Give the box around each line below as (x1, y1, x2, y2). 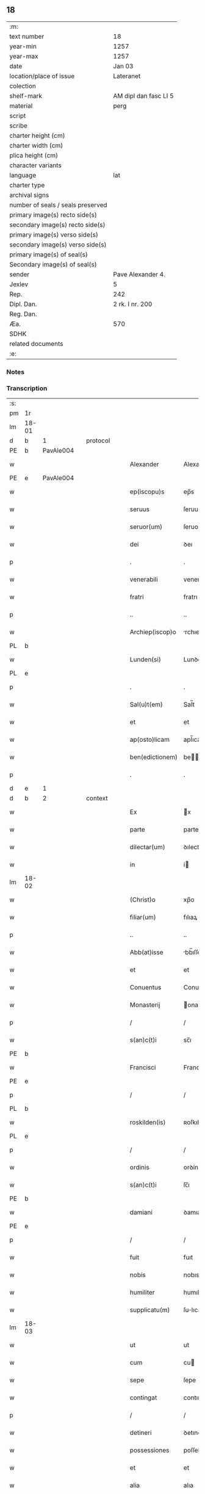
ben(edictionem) (129, 753, 178, 761)
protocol (86, 436, 110, 445)
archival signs (9, 190, 49, 199)
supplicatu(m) (129, 1305, 170, 1314)
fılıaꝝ (183, 913, 198, 922)
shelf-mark (9, 92, 43, 100)
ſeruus (183, 505, 202, 514)
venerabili (129, 575, 159, 584)
